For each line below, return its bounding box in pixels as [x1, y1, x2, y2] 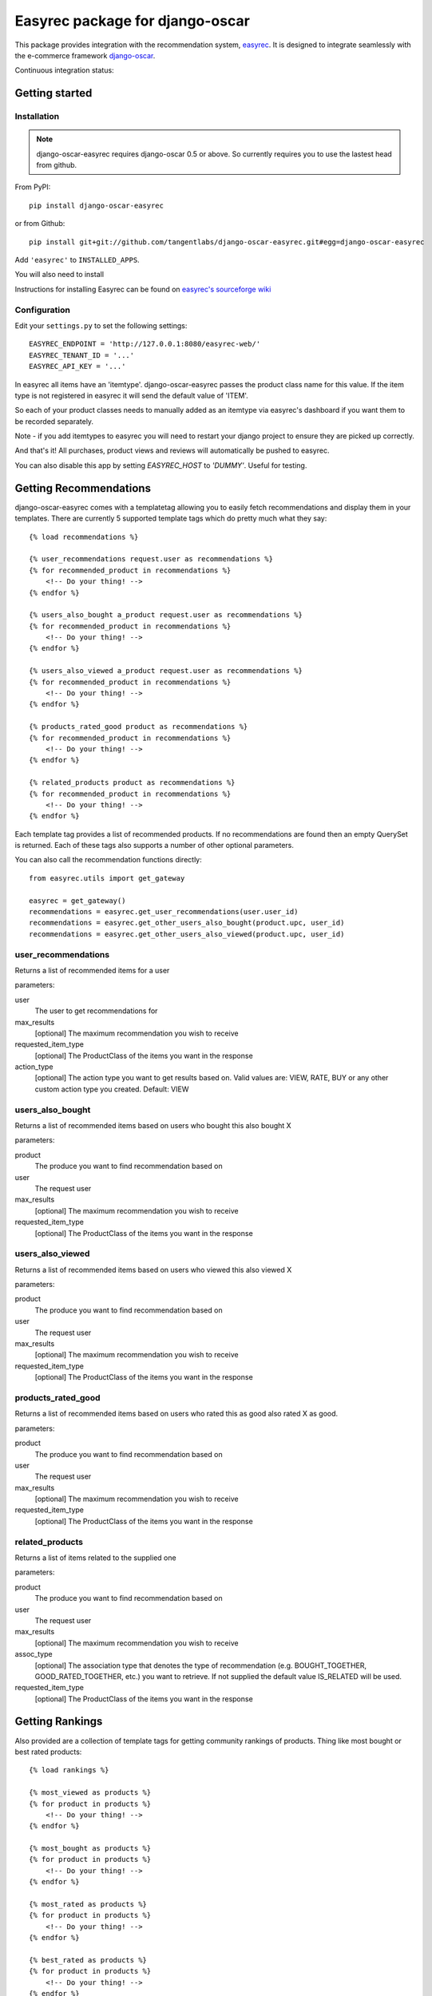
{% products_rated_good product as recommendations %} [29, 723, 248, 731]
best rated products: [14, 1747, 82, 1756]
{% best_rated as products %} [29, 1956, 148, 1964]
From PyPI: [14, 182, 51, 192]
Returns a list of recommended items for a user [14, 965, 170, 975]
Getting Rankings [14, 1715, 103, 1729]
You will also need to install [14, 270, 104, 279]
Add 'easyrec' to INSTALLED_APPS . [14, 255, 140, 265]
